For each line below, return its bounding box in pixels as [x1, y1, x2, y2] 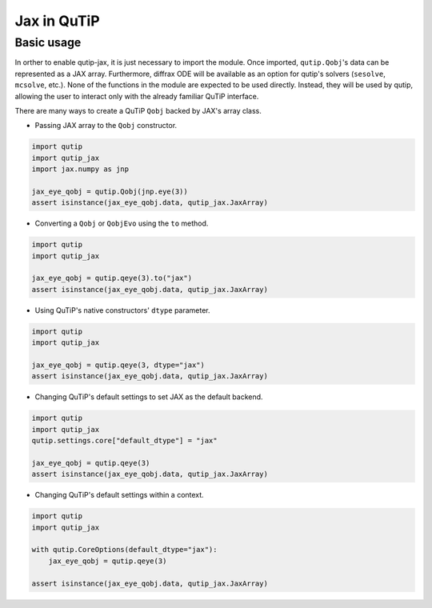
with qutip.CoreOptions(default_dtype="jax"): [31, 545, 218, 554]
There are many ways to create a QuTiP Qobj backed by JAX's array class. [14, 106, 262, 115]
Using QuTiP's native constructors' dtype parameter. [34, 305, 211, 315]
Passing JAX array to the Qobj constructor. [34, 121, 178, 130]
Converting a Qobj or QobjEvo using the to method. [34, 218, 209, 228]
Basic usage [14, 35, 82, 50]
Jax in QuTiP [14, 12, 100, 30]
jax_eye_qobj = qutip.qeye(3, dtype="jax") [31, 360, 206, 370]
